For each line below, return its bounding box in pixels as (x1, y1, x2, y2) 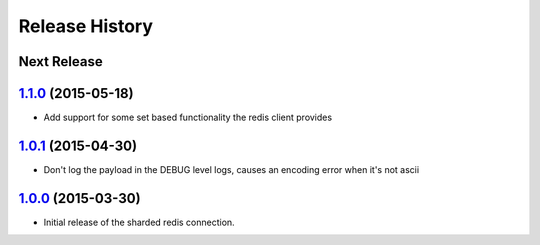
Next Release (18, 53, 104, 70)
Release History (18, 15, 154, 37)
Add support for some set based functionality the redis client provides (43, 111, 333, 124)
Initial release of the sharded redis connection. (43, 216, 235, 228)
